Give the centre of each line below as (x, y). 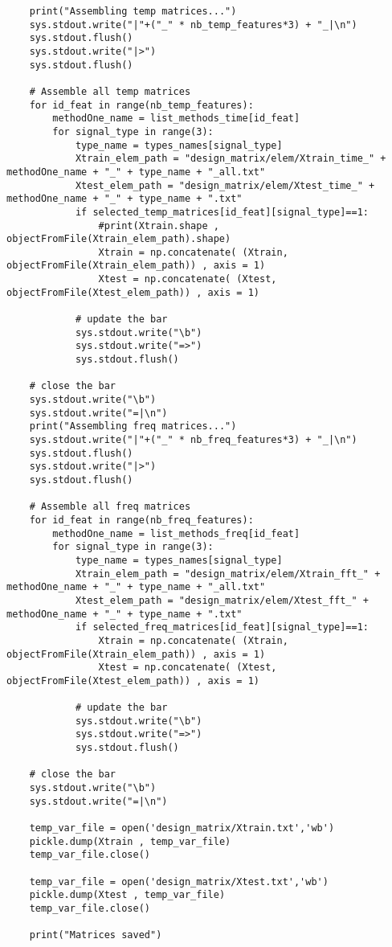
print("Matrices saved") (96, 935)
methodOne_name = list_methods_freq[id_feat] (176, 533)
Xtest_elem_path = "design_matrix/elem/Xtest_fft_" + (222, 600)
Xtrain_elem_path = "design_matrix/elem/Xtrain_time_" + (231, 159)
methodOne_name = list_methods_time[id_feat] (176, 119)
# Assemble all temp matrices (110, 91)
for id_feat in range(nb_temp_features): (141, 105)
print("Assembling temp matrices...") (133, 11)
